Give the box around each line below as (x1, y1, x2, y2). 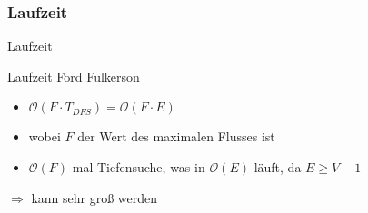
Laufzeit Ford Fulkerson (7, 66, 140, 85)
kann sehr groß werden (31, 188, 158, 207)
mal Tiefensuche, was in (72, 158, 205, 176)
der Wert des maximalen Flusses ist (77, 127, 275, 146)
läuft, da (254, 158, 302, 176)
